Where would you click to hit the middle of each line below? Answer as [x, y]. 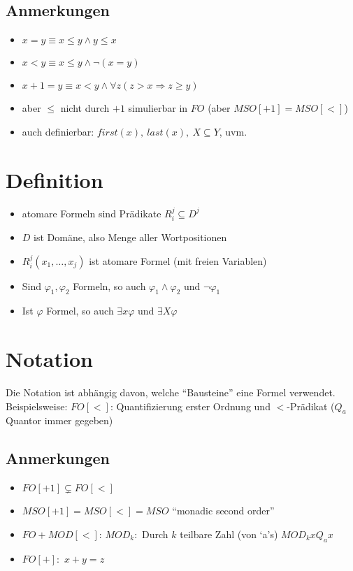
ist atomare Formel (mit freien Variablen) [178, 260]
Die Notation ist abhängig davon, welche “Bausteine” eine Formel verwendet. [171, 392]
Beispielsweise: [37, 406]
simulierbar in [158, 108]
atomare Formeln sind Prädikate [92, 213]
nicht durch [85, 108]
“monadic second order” [223, 511]
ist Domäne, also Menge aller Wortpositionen [130, 237]
